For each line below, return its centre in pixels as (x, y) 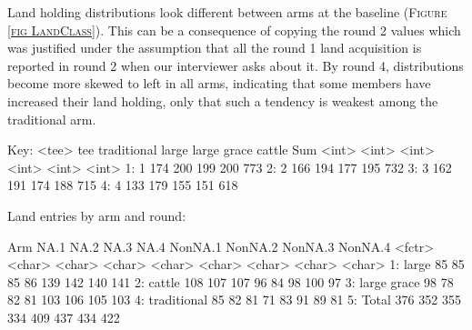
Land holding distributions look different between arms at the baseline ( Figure (227, 12)
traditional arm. (52, 119)
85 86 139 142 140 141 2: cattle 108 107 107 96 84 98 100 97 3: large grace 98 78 (231, 281)
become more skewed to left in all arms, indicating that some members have (219, 83)
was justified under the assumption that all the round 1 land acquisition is (215, 48)
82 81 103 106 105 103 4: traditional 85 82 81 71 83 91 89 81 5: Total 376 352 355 (234, 300)
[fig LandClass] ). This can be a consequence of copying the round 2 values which (234, 30)
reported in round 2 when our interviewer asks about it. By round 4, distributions (236, 65)
